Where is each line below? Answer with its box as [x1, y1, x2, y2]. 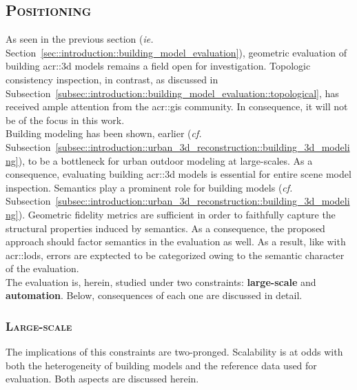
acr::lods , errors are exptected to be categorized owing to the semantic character [6, 247, 345, 262]
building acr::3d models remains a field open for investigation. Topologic [6, 59, 311, 73]
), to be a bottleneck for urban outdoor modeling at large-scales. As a [18, 153, 313, 167]
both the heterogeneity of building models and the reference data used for [6, 358, 317, 372]
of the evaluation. [6, 261, 79, 276]
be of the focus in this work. [6, 112, 125, 127]
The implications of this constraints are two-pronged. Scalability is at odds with [6, 345, 343, 359]
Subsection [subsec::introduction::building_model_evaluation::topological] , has [6, 85, 339, 100]
